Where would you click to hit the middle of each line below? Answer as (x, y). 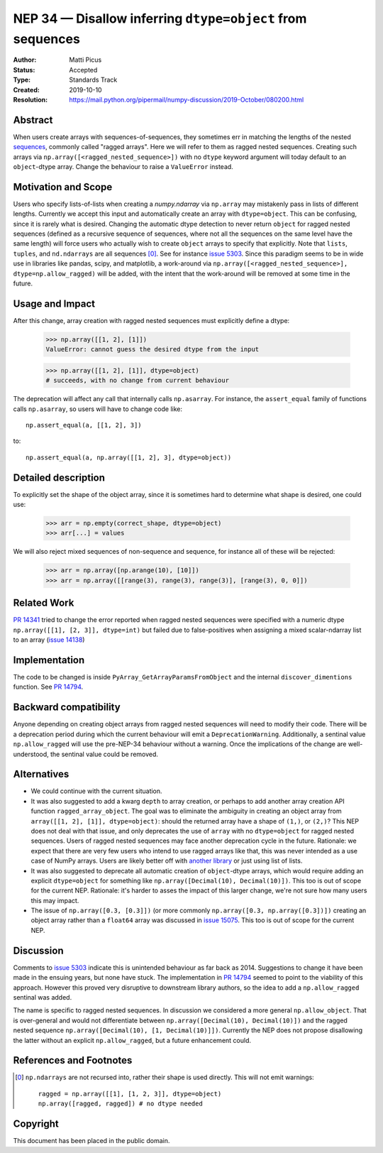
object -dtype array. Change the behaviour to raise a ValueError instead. (123, 166)
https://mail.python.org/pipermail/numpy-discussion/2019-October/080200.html (187, 99)
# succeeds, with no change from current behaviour (138, 381)
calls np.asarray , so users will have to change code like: (98, 409)
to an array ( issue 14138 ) (49, 640)
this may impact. (55, 900)
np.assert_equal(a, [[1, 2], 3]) (84, 425)
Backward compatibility (67, 707)
